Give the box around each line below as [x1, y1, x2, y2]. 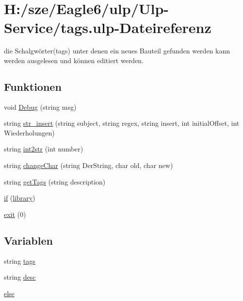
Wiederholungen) [4, 127, 55, 137]
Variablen [4, 233, 53, 248]
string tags [4, 255, 35, 266]
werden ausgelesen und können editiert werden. [4, 55, 144, 65]
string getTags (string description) [4, 176, 106, 186]
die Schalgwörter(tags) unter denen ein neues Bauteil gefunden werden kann [4, 46, 230, 56]
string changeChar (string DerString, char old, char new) [4, 160, 173, 170]
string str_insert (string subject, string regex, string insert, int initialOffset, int [4, 118, 240, 128]
